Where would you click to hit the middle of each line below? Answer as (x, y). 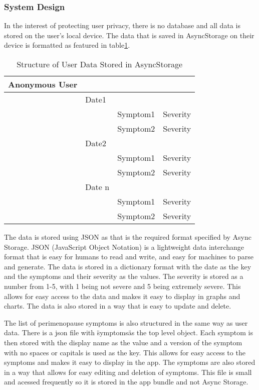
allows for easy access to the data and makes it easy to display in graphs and (122, 296)
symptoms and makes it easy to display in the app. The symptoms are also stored (130, 362)
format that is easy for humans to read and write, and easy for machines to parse (129, 257)
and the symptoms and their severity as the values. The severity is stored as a (124, 276)
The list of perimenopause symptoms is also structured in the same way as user (126, 322)
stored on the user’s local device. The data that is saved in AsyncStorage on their (129, 35)
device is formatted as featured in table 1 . (67, 45)
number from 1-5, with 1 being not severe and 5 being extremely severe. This (122, 286)
